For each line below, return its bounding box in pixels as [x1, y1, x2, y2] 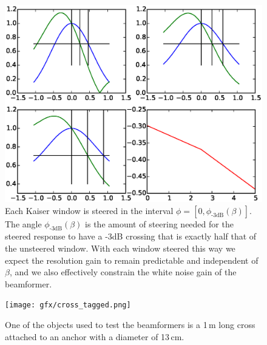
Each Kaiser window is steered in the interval [5, 204, 174, 216]
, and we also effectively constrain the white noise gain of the [9, 266, 237, 278]
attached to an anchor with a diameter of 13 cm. [5, 330, 184, 343]
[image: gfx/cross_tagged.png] [5, 301, 131, 310]
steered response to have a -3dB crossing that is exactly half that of [5, 230, 257, 243]
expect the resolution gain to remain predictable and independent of [5, 253, 259, 266]
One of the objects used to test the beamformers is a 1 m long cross [5, 318, 255, 331]
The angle [5, 217, 42, 230]
